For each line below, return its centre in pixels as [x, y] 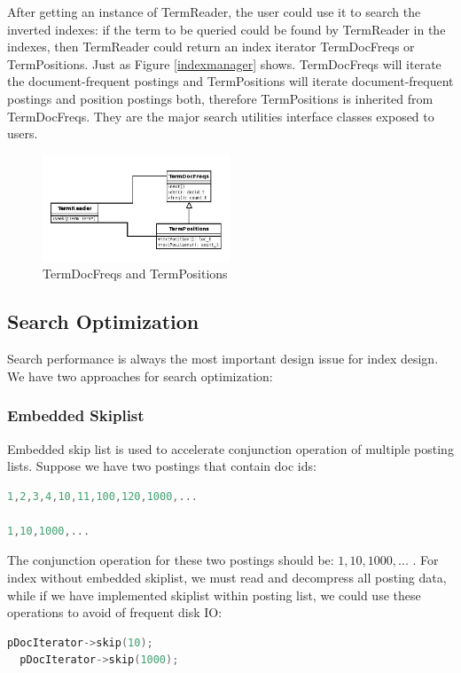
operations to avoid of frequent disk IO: [115, 612]
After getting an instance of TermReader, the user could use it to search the [214, 12]
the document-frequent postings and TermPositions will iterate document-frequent [230, 81]
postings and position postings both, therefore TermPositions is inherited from [220, 98]
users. [23, 133]
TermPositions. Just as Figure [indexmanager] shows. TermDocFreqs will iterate [224, 63]
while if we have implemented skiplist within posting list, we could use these [214, 595]
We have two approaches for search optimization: [140, 376]
